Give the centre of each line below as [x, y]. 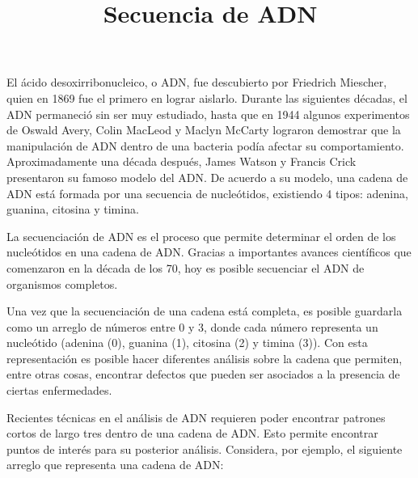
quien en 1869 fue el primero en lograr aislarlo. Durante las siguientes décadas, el [207, 97]
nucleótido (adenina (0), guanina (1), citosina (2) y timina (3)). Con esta [187, 343]
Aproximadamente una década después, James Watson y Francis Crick [182, 161]
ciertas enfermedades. [59, 390]
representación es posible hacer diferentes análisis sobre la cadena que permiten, [205, 358]
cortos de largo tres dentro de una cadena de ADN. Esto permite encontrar [192, 433]
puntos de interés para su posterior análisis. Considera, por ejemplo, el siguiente [205, 448]
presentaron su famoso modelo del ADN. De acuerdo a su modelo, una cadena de [207, 177]
